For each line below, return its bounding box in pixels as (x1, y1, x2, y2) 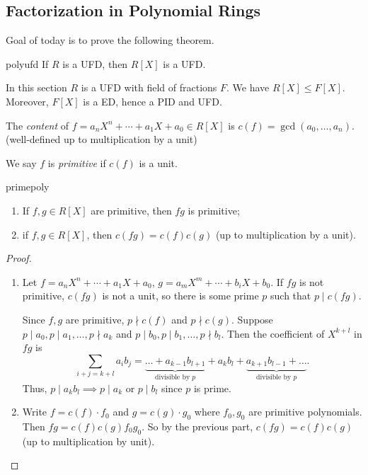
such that (270, 288, 311, 303)
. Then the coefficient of (221, 326, 325, 340)
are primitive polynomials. (248, 404, 362, 419)
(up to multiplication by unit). (22, 433, 155, 448)
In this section (6, 80, 67, 95)
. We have (226, 80, 270, 95)
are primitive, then (91, 202, 172, 217)
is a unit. (139, 155, 178, 170)
